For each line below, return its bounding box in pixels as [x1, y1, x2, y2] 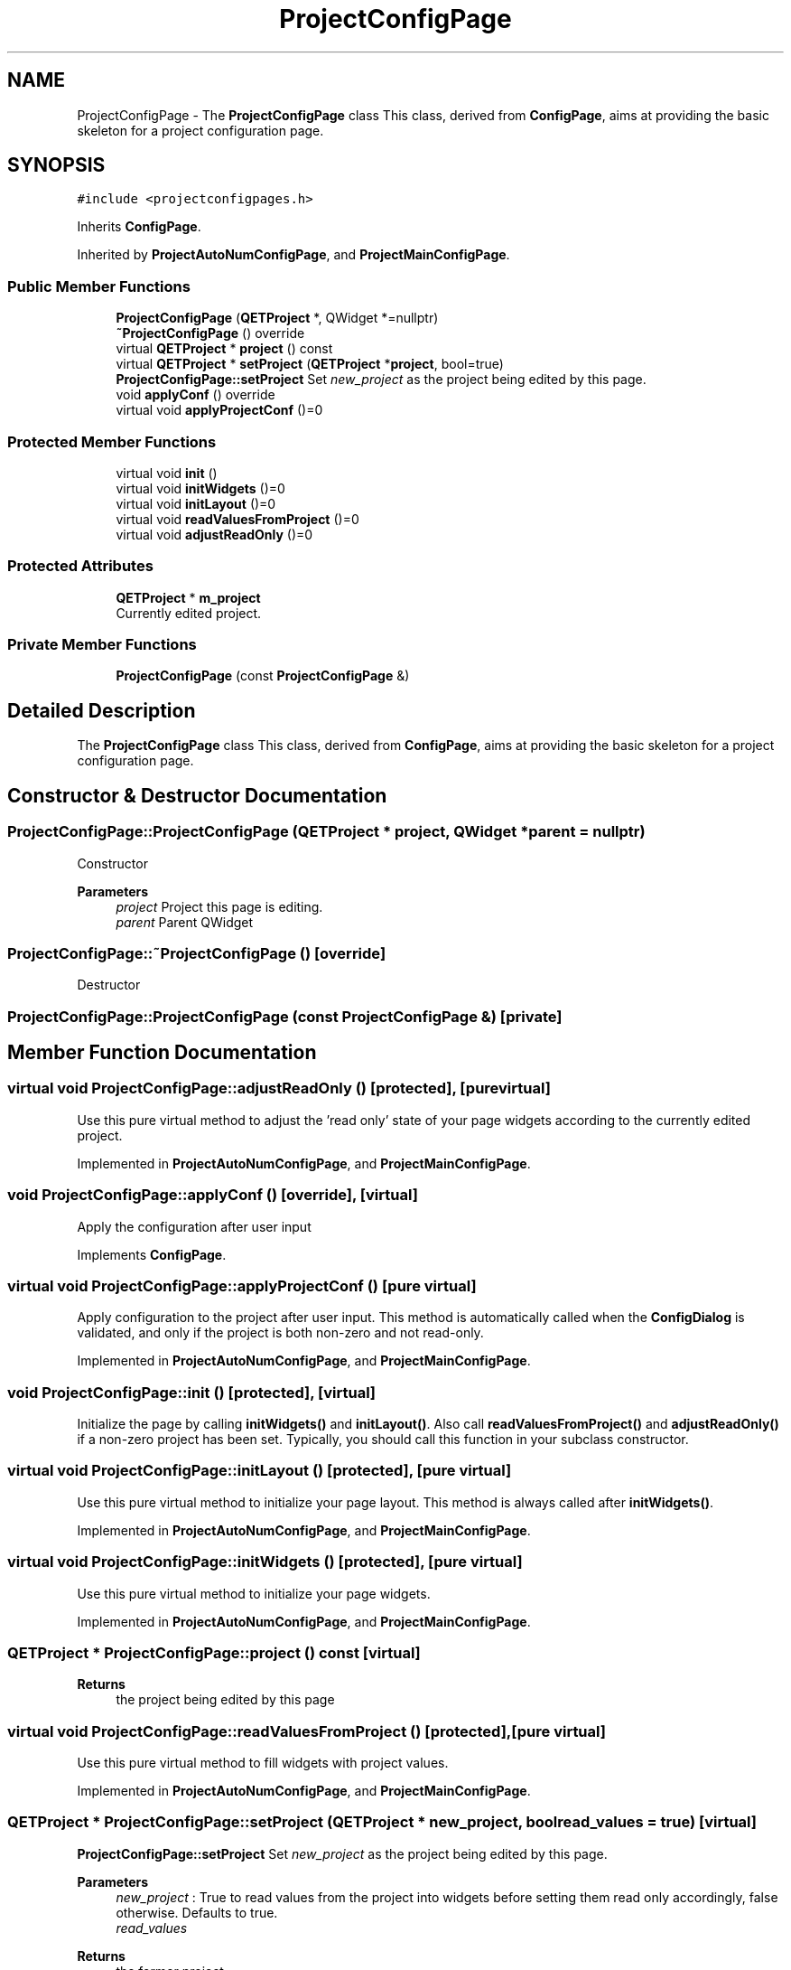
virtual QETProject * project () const [116, 341, 333, 357]
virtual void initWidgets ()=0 [116, 480, 285, 496]
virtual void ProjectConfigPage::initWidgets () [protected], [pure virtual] [7, 1553, 523, 1571]
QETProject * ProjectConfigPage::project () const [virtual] [7, 1643, 421, 1662]
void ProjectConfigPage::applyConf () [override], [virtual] [7, 1186, 418, 1205]
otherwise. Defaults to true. [116, 1904, 278, 1920]
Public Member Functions [7, 277, 191, 295]
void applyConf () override [116, 387, 275, 403]
